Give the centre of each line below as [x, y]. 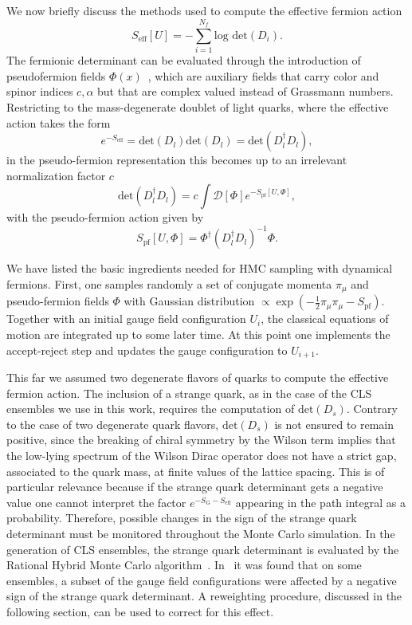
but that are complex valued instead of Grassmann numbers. [245, 91]
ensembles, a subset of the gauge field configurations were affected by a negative [202, 580]
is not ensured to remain [334, 424]
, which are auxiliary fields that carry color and [263, 75]
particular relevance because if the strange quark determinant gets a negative [195, 487]
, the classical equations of [325, 318]
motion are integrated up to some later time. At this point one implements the [198, 334]
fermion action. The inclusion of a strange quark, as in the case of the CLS [189, 393]
